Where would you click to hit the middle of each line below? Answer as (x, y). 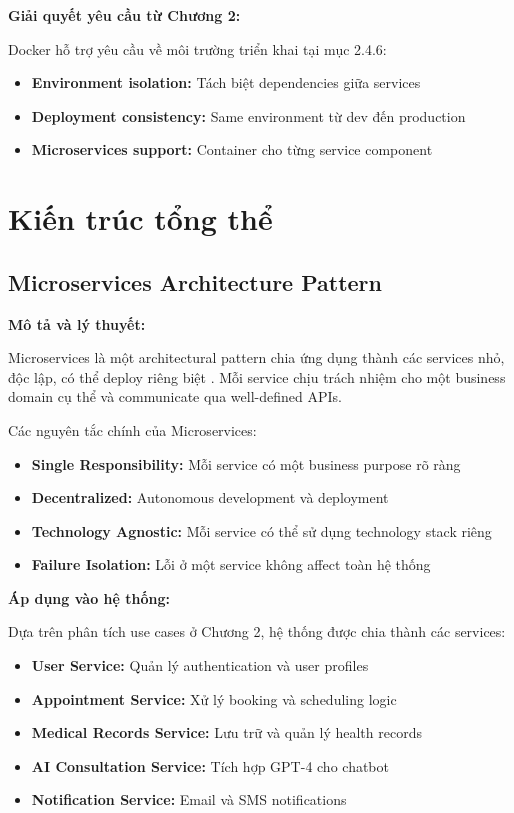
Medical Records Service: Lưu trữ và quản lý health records (226, 732)
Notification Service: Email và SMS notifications (189, 799)
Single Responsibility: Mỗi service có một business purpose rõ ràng (246, 463)
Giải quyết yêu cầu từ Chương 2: (124, 15)
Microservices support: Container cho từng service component (232, 149)
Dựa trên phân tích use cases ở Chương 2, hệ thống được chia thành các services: (257, 631)
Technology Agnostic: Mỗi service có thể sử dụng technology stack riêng (261, 530)
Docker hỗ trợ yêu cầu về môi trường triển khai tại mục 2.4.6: (197, 48)
